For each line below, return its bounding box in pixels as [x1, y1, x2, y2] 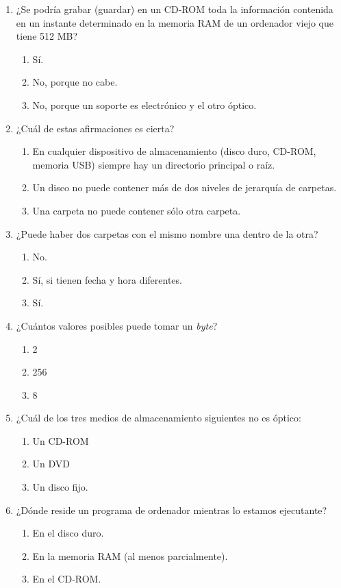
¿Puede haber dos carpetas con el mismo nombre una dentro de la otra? [16, 226, 318, 241]
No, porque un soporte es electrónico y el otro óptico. [32, 97, 257, 112]
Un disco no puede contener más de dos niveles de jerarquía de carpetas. [32, 180, 337, 195]
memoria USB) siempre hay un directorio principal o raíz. [32, 157, 275, 171]
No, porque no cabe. [32, 75, 118, 89]
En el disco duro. [32, 526, 104, 540]
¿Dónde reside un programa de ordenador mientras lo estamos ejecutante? [16, 502, 327, 517]
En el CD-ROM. [32, 572, 101, 586]
